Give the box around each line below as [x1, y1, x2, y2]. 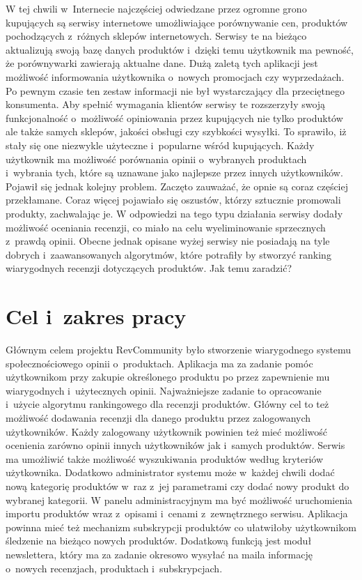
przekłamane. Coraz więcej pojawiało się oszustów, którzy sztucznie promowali [6, 192, 341, 207]
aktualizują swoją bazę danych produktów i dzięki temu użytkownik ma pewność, [6, 42, 354, 56]
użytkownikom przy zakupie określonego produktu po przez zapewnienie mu [6, 369, 330, 384]
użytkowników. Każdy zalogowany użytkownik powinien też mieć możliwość [6, 424, 328, 438]
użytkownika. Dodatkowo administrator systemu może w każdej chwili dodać [6, 465, 335, 480]
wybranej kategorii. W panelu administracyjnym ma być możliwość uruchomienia [6, 492, 353, 507]
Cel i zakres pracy [6, 302, 187, 330]
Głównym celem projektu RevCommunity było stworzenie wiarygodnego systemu [6, 342, 352, 356]
